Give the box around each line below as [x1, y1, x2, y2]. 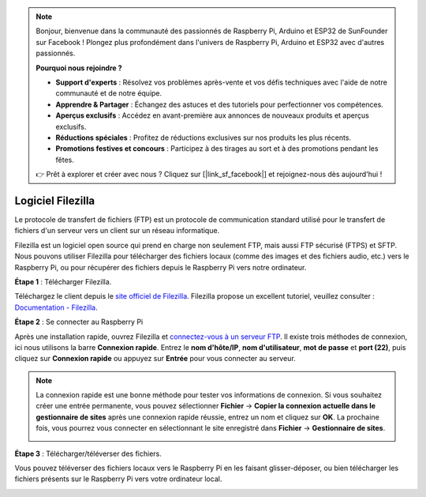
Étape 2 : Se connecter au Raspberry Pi [14, 317, 144, 327]
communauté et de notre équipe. [55, 88, 163, 98]
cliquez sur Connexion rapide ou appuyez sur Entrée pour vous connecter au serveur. [14, 354, 296, 363]
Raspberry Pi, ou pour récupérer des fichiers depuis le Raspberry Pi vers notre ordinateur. [14, 262, 307, 272]
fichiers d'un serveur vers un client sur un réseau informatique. [14, 226, 220, 235]
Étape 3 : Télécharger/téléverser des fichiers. [14, 449, 162, 458]
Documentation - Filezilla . [14, 303, 98, 312]
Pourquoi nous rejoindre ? [35, 63, 122, 73]
